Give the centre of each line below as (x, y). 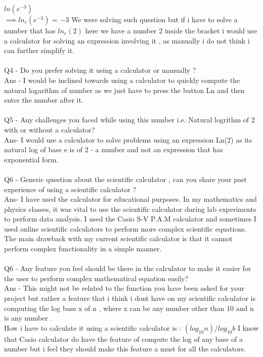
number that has (30, 30)
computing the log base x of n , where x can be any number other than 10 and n (129, 308)
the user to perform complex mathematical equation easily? (96, 278)
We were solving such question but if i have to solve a (155, 19)
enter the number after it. (44, 100)
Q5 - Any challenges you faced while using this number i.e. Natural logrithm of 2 (129, 120)
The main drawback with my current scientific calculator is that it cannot (118, 238)
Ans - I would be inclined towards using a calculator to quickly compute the (122, 80)
